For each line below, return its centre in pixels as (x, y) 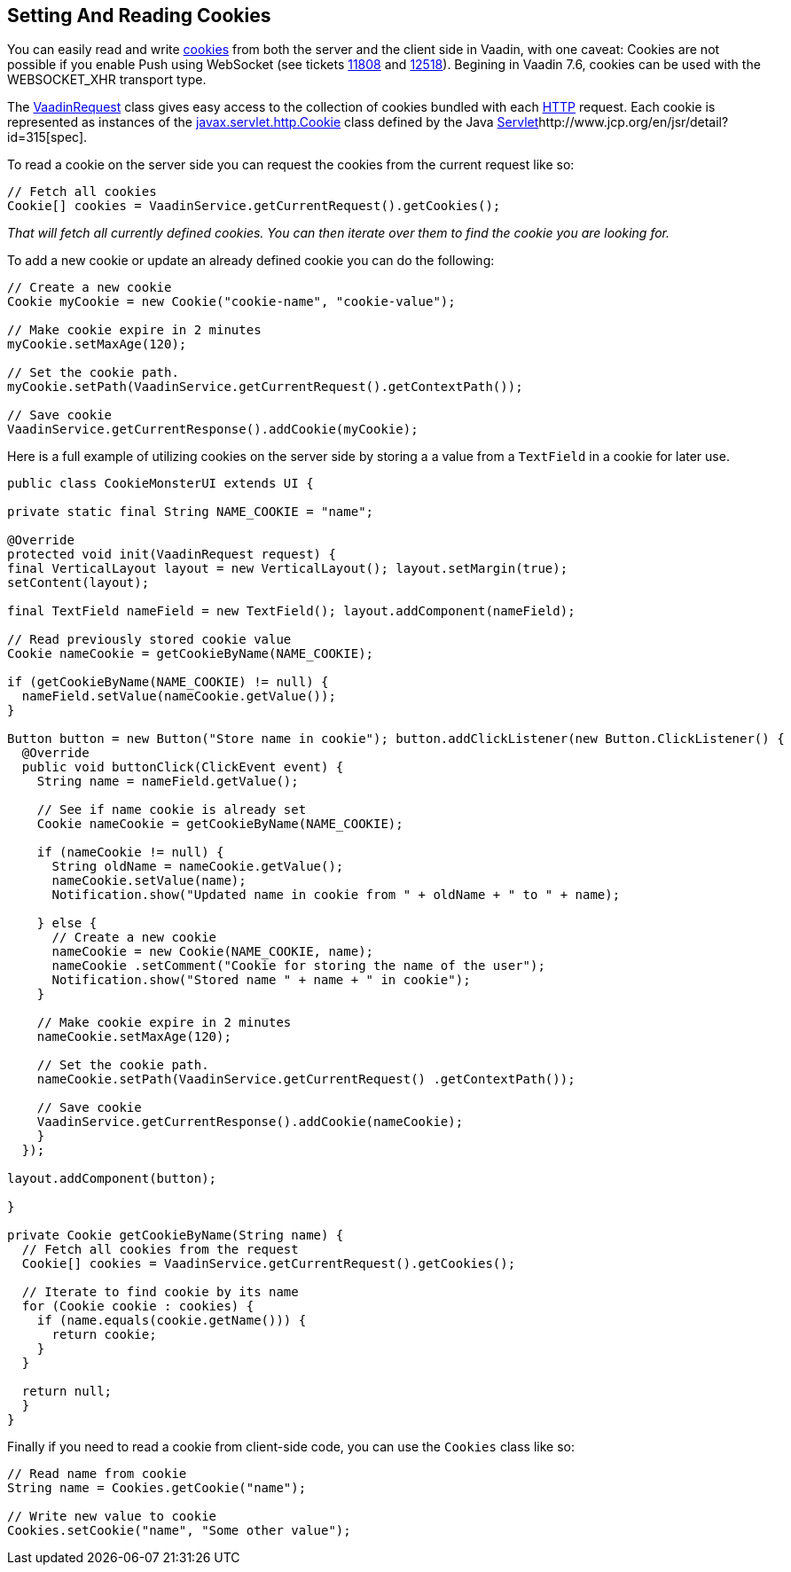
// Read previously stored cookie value (149, 640)
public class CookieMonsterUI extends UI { (161, 484)
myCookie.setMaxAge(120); (97, 344)
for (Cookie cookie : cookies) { (138, 1306)
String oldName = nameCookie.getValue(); (198, 867)
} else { (67, 923)
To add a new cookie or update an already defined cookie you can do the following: (251, 261)
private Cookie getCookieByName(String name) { (176, 1236)
